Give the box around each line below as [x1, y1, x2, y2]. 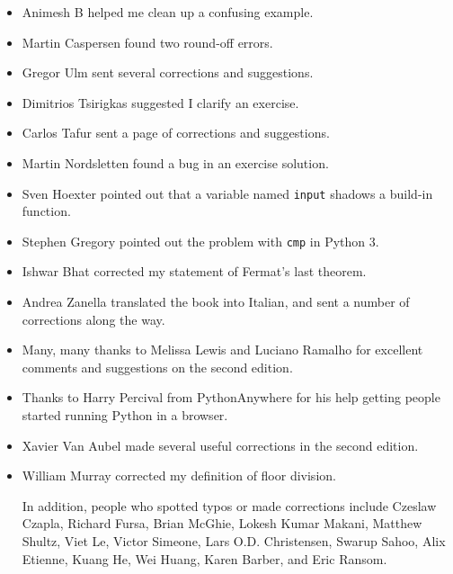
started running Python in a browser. [22, 406, 228, 425]
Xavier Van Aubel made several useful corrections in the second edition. [22, 435, 419, 454]
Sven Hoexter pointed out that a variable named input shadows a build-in [22, 184, 433, 202]
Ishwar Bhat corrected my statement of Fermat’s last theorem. [22, 262, 367, 281]
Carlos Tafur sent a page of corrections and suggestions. [22, 123, 330, 142]
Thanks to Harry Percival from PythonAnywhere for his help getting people [22, 388, 440, 407]
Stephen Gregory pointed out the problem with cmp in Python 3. [22, 231, 379, 250]
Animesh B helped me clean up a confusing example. [22, 3, 314, 21]
